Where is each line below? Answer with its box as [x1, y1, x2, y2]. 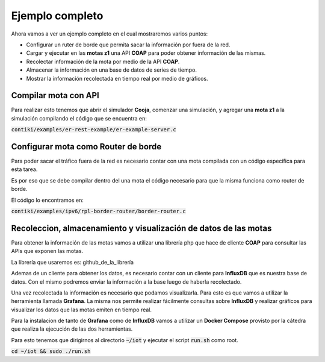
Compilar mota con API [11, 90, 99, 101]
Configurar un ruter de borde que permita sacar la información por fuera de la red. [26, 41, 231, 48]
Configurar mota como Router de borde [11, 142, 162, 152]
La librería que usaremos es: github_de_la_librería [11, 258, 134, 266]
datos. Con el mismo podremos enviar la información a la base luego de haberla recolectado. [11, 278, 242, 286]
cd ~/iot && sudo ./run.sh [11, 348, 91, 355]
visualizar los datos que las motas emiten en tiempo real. [11, 306, 152, 313]
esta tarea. [11, 166, 38, 173]
